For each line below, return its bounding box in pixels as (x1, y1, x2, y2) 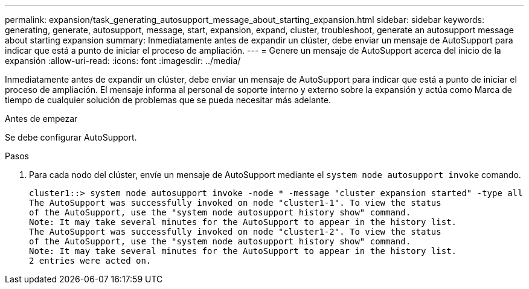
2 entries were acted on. (29, 256, 152, 265)
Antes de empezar (5, 113, 78, 124)
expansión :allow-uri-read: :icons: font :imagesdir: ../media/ (5, 56, 241, 66)
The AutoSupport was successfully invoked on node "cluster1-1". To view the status (29, 198, 441, 208)
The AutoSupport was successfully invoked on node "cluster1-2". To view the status (29, 227, 441, 237)
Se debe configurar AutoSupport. (5, 132, 137, 142)
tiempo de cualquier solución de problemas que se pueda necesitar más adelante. (5, 95, 331, 105)
